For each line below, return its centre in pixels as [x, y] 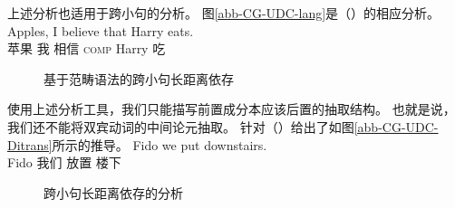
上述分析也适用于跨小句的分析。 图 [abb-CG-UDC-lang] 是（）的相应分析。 [224, 13]
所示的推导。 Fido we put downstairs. [160, 144]
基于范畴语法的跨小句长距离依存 [139, 78]
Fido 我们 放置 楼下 [64, 162]
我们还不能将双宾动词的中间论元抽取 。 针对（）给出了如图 [181, 126]
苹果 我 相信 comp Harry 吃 [87, 48]
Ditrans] [30, 144]
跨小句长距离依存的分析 [113, 192]
